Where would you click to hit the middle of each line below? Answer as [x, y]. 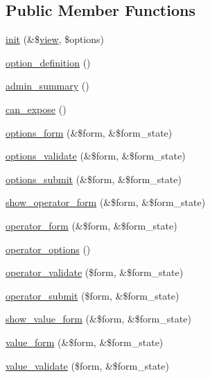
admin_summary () [47, 86]
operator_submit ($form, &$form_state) [93, 295]
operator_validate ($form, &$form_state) [95, 272]
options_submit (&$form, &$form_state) [94, 179]
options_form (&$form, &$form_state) [89, 132]
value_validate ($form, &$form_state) [87, 365]
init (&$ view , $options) [55, 39]
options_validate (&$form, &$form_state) [96, 156]
